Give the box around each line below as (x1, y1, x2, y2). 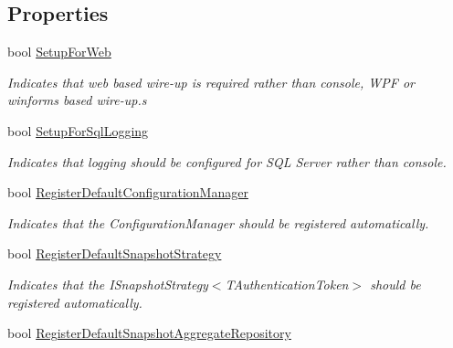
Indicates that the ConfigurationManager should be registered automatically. (7, 213, 429, 232)
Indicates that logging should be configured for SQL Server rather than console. (7, 152, 447, 171)
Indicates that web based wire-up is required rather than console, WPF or (7, 72, 415, 91)
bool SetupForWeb (7, 42, 111, 61)
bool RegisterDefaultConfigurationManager (7, 183, 248, 202)
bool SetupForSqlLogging (7, 121, 149, 140)
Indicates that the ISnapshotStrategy (7, 274, 208, 293)
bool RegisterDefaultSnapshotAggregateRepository (7, 323, 291, 343)
